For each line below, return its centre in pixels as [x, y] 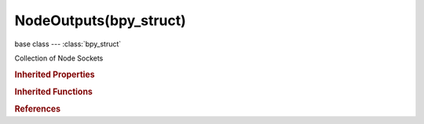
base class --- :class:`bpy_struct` [68, 44]
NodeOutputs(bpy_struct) [100, 20]
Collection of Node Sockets [59, 58]
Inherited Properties [55, 75]
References [38, 109]
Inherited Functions [54, 92]
